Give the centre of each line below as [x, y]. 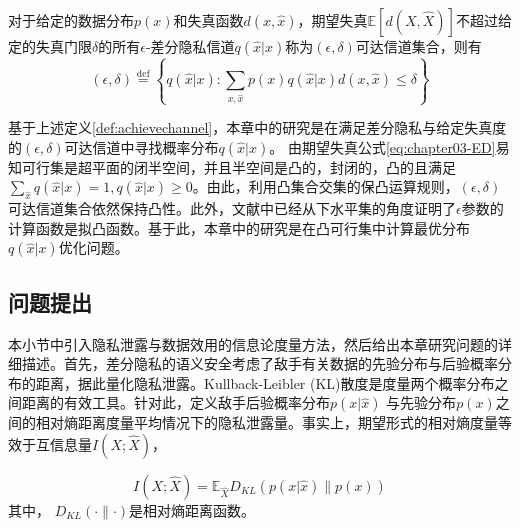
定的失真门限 [50, 46]
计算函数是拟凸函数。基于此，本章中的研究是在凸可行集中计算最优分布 [239, 227]
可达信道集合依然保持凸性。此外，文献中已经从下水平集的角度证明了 [232, 208]
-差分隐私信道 [190, 46]
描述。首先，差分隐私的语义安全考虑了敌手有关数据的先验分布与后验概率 [259, 363]
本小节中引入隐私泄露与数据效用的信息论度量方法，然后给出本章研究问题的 [253, 343]
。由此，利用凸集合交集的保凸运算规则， [325, 186]
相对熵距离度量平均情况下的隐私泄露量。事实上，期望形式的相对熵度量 [266, 422]
